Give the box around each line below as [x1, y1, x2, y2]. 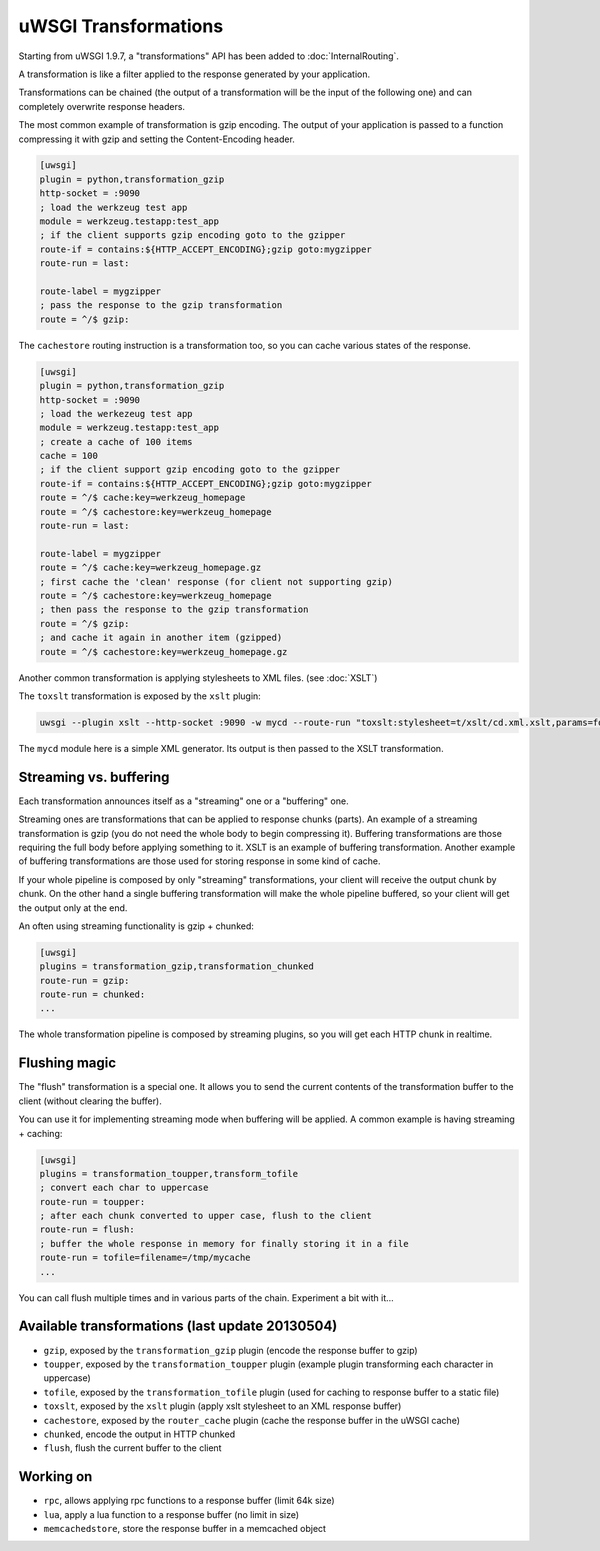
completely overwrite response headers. [18, 100, 185, 112]
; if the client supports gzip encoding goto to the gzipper [39, 230, 346, 241]
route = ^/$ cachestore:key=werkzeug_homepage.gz [39, 646, 288, 657]
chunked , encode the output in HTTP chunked [43, 1428, 235, 1440]
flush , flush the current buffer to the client [43, 1442, 222, 1454]
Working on [18, 1468, 93, 1485]
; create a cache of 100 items [39, 436, 194, 447]
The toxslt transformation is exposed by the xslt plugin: [18, 690, 262, 702]
